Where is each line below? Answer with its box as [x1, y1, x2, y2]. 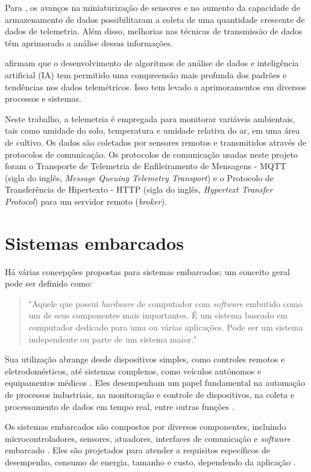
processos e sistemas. [5, 92, 81, 105]
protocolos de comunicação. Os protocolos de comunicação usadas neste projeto [5, 147, 298, 160]
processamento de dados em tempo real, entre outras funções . [5, 400, 234, 412]
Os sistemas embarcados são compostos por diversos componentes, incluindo [5, 420, 286, 433]
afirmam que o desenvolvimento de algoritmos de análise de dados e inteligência [5, 57, 299, 69]
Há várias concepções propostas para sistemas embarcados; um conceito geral [5, 265, 290, 278]
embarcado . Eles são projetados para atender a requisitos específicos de [5, 444, 270, 456]
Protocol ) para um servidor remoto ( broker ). [5, 194, 167, 207]
